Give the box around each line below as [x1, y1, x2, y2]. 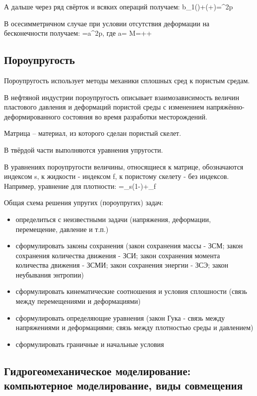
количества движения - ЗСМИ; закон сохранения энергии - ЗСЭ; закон [15, 260, 228, 270]
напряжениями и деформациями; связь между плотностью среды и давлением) [15, 322, 254, 333]
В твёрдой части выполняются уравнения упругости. [4, 144, 163, 155]
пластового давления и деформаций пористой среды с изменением [4, 102, 204, 112]
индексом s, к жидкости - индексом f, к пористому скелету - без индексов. [4, 171, 229, 181]
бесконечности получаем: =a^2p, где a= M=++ [4, 28, 152, 38]
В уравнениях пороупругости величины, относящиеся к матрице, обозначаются [4, 161, 244, 171]
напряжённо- [206, 102, 245, 112]
